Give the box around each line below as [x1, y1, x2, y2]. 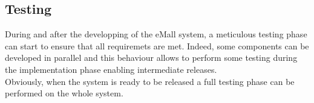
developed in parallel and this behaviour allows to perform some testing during [5, 51, 298, 64]
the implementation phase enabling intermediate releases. [5, 63, 217, 75]
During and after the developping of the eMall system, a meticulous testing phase [5, 28, 307, 40]
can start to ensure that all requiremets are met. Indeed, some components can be [5, 39, 309, 52]
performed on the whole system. [5, 87, 123, 99]
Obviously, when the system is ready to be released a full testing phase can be [5, 75, 295, 87]
